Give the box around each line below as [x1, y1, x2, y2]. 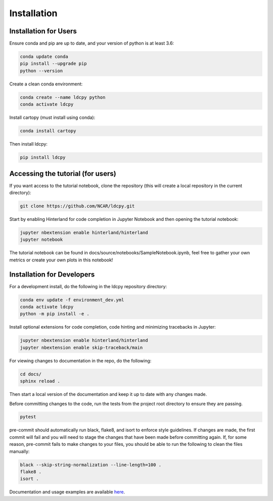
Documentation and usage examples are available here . [9, 489, 125, 495]
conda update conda [20, 54, 68, 60]
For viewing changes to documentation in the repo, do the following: [9, 357, 152, 363]
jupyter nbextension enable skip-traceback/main [20, 344, 143, 350]
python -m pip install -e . [20, 311, 89, 317]
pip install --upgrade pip [20, 61, 87, 67]
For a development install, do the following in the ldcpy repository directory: [9, 283, 167, 289]
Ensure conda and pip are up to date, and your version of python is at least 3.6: [9, 40, 174, 47]
